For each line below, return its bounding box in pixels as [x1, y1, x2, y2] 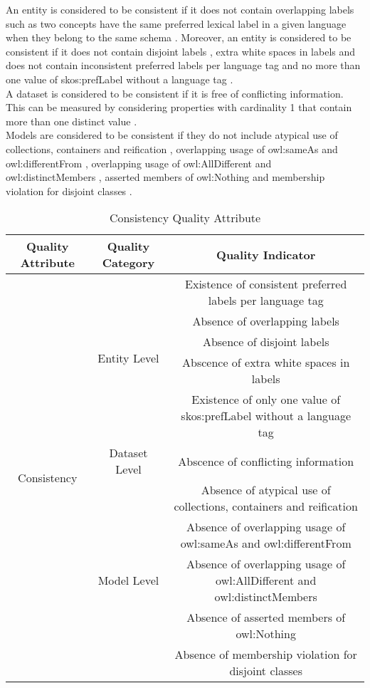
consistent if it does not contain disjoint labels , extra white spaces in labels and [6, 43, 356, 58]
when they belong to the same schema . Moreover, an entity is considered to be [6, 30, 351, 45]
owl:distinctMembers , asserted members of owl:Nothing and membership [6, 170, 325, 184]
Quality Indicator [216, 246, 316, 263]
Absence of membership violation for [174, 646, 357, 663]
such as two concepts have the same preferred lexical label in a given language [6, 16, 347, 31]
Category [102, 254, 155, 271]
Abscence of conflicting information [178, 452, 354, 469]
